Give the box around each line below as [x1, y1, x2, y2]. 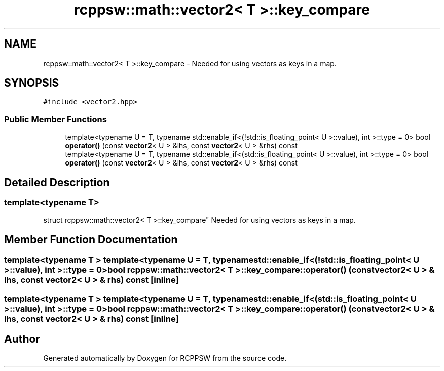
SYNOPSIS [4, 76, 59, 90]
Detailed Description [4, 176, 110, 189]
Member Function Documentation [4, 233, 178, 246]
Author [4, 333, 40, 346]
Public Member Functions [4, 114, 107, 125]
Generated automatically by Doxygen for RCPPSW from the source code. [43, 354, 287, 363]
